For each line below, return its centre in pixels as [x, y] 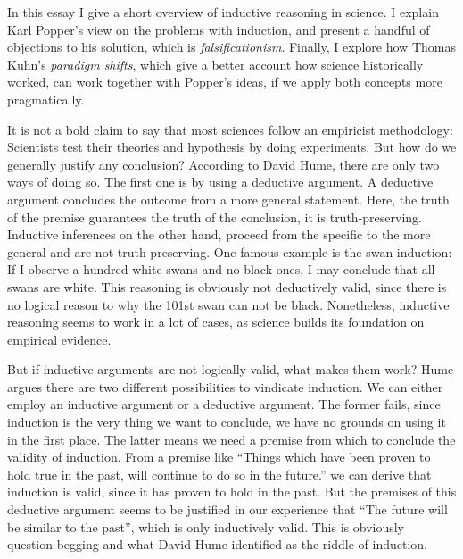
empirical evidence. [59, 339]
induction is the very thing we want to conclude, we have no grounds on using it [227, 422]
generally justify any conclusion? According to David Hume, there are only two [223, 164]
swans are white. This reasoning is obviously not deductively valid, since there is [227, 286]
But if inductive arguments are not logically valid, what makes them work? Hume [231, 369]
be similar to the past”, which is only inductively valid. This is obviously [206, 526]
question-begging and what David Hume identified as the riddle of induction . [218, 544]
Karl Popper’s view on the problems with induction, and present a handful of [219, 29]
